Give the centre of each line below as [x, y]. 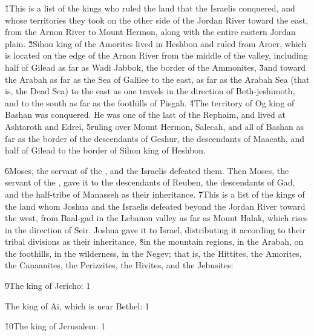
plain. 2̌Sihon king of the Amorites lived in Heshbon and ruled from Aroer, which [156, 43]
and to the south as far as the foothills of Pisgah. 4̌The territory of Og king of [150, 102]
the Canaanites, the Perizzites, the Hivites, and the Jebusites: [119, 265]
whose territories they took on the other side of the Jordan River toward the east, [157, 20]
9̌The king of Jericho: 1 [48, 286]
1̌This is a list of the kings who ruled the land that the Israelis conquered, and [150, 8]
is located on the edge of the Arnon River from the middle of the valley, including [156, 55]
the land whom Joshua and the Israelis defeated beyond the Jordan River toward [155, 206]
